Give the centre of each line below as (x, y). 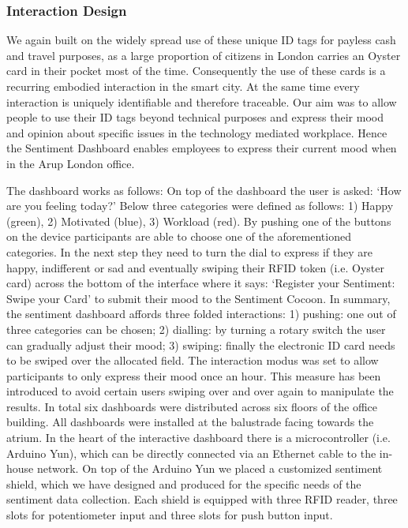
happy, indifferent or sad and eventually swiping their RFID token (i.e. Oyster (195, 267)
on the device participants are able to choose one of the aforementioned (179, 236)
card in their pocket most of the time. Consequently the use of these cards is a (196, 71)
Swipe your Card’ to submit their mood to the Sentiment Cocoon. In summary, (198, 298)
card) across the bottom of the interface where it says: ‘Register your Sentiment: (201, 283)
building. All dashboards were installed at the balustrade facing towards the (190, 422)
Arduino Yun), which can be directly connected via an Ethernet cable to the (191, 453)
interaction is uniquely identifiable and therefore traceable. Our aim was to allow (202, 101)
